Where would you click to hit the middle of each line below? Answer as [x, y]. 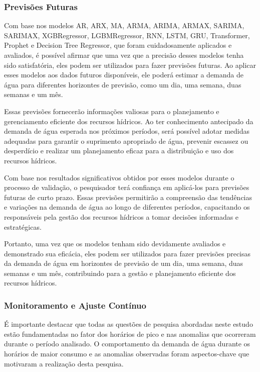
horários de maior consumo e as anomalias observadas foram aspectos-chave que [127, 354]
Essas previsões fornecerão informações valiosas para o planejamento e [112, 111]
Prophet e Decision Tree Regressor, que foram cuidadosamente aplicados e [118, 45]
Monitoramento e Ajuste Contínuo [75, 305]
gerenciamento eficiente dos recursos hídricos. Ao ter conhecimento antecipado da [129, 121]
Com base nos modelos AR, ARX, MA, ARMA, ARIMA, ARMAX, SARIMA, [124, 25]
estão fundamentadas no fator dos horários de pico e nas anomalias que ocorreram [130, 334]
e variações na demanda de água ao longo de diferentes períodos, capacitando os [127, 207]
